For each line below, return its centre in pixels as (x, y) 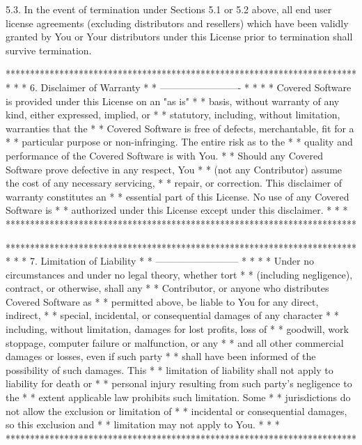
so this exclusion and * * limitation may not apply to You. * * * (143, 424)
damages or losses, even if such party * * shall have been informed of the (161, 356)
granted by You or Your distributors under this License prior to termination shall (179, 37)
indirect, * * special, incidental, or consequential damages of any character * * (172, 315)
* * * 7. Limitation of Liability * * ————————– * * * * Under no (160, 261)
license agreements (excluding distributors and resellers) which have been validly (177, 23)
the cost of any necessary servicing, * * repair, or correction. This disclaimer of (174, 183)
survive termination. (49, 50)
